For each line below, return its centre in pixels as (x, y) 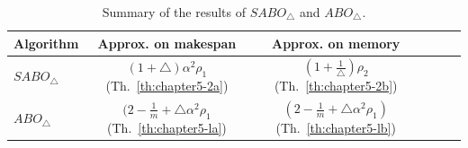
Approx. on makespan (167, 43)
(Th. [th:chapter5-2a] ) (167, 85)
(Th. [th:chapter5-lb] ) (336, 128)
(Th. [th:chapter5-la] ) (167, 127)
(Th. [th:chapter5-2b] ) (336, 86)
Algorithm (46, 43)
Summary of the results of (174, 12)
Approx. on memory (336, 43)
